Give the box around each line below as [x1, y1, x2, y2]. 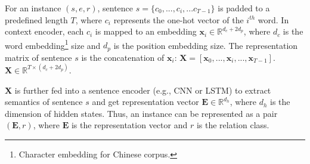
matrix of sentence [5, 51, 72, 63]
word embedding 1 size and [5, 37, 101, 51]
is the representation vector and [71, 119, 188, 131]
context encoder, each [5, 25, 84, 38]
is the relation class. [196, 119, 269, 131]
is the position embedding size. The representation [113, 39, 298, 51]
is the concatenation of [81, 51, 165, 63]
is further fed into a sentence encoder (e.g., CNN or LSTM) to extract [14, 83, 271, 96]
